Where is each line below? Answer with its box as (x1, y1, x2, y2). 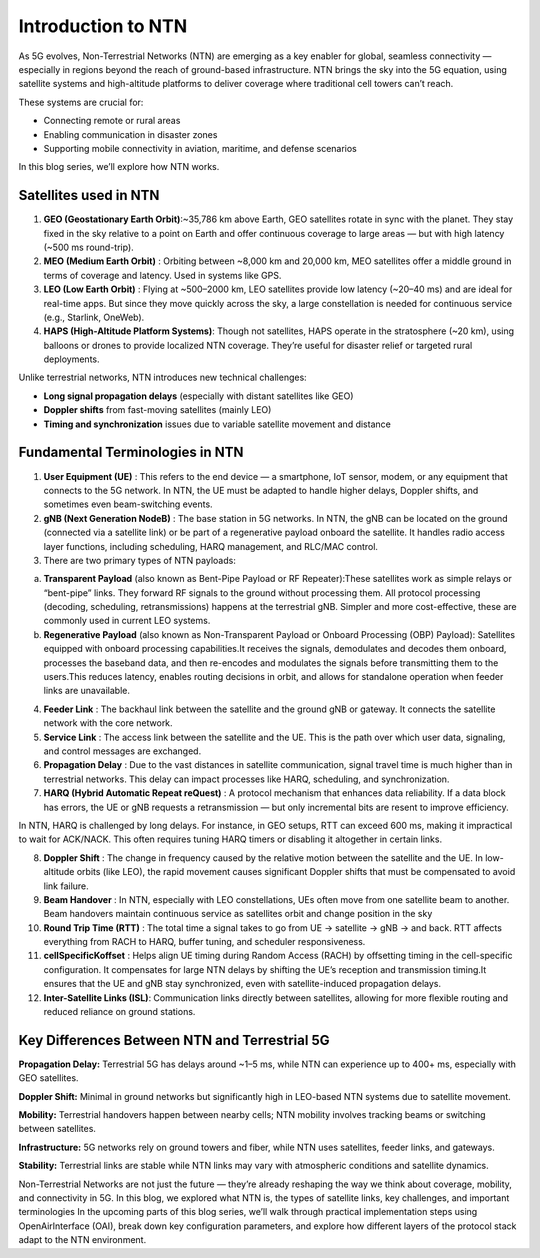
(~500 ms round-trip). (43, 241, 134, 253)
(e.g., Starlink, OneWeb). (43, 311, 145, 323)
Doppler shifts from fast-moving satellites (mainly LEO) (43, 404, 272, 416)
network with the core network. (43, 717, 174, 729)
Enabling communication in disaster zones (43, 128, 218, 140)
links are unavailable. (43, 685, 130, 697)
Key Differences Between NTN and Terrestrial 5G (18, 1031, 330, 1049)
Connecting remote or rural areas (43, 115, 181, 127)
